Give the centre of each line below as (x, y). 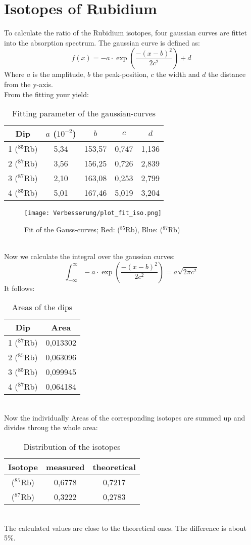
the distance (227, 74)
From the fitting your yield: (46, 94)
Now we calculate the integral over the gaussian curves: (90, 256)
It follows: (19, 288)
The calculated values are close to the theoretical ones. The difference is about (125, 528)
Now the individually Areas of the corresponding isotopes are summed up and (125, 417)
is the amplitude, (59, 74)
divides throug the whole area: (51, 427)
